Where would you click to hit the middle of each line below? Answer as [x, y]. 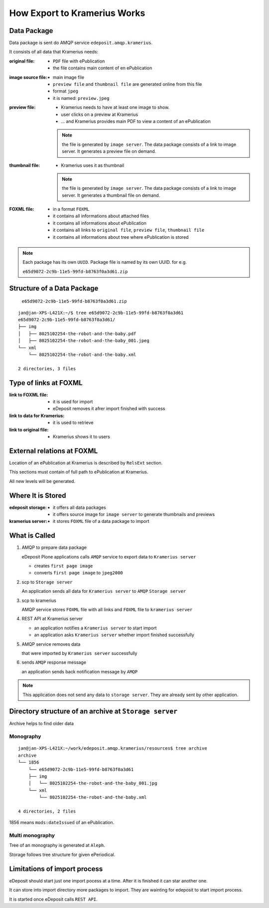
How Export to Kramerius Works [77, 13]
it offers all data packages [80, 507]
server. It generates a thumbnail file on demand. [111, 195]
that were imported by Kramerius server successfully [79, 653]
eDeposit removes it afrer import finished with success [109, 409]
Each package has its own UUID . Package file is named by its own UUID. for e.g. [105, 262]
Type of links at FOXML [46, 383]
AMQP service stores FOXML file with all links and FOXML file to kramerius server [107, 610]
